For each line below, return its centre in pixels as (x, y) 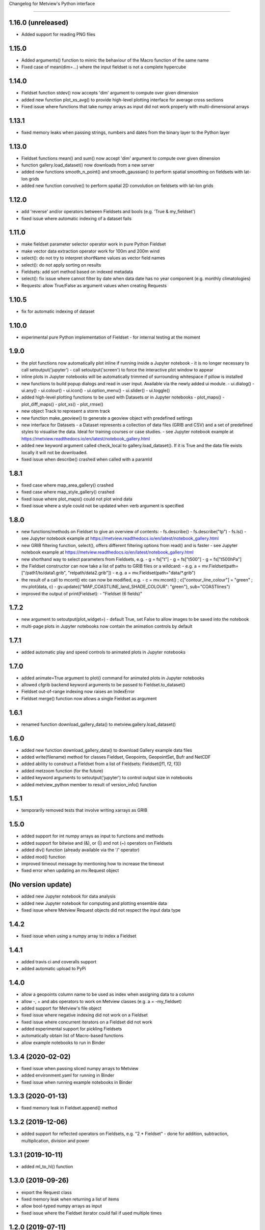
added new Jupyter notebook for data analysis (68, 896)
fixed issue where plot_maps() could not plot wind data (77, 499)
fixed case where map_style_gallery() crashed (68, 492)
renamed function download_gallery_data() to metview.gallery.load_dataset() (99, 724)
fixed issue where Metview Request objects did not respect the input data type (101, 910)
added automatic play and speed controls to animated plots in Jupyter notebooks (104, 652)
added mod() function (43, 857)
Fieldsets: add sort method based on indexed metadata (77, 272)
